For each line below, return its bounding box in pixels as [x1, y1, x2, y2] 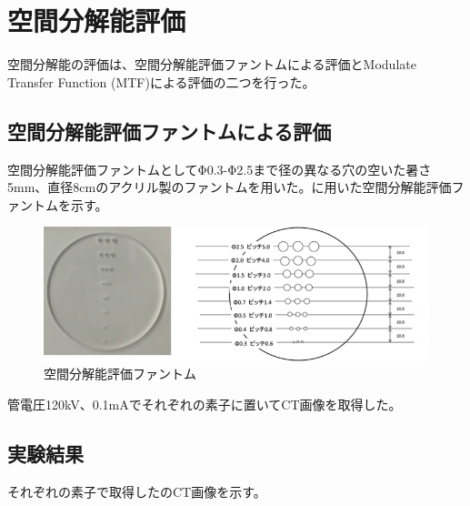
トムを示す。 [32, 195, 108, 214]
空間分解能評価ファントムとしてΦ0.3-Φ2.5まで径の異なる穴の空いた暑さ [7, 159, 432, 178]
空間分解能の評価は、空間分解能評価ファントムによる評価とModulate [7, 55, 416, 74]
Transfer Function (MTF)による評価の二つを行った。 [7, 72, 315, 91]
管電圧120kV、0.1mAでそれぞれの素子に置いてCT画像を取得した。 [7, 394, 402, 413]
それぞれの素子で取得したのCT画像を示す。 [7, 481, 266, 501]
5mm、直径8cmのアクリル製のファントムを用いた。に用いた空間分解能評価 [7, 177, 452, 197]
